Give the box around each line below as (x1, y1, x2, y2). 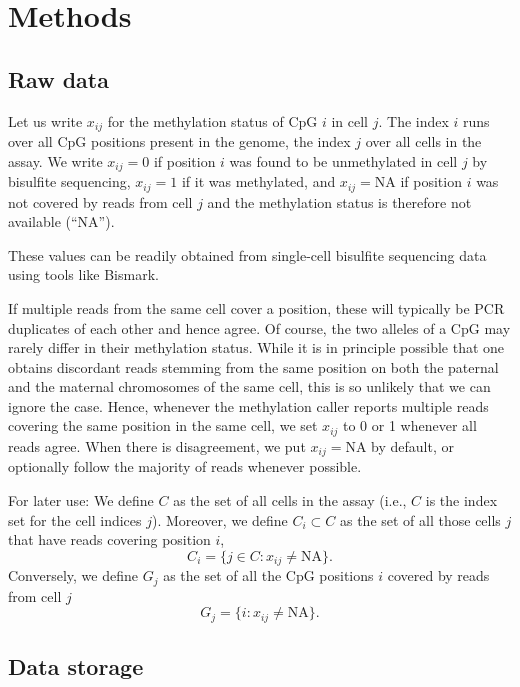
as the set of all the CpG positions (163, 565, 374, 586)
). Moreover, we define (152, 509, 288, 530)
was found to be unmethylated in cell (229, 150, 458, 171)
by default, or (371, 435, 454, 456)
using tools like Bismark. (8, 264, 159, 285)
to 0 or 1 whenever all (343, 415, 477, 436)
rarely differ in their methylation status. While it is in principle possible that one (8, 337, 505, 358)
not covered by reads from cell (8, 191, 193, 212)
